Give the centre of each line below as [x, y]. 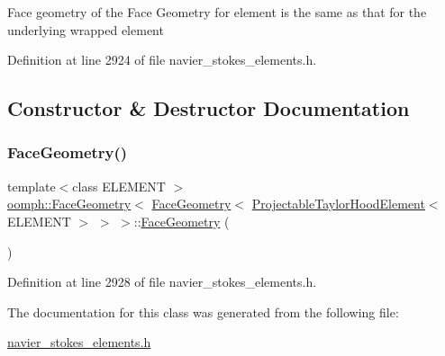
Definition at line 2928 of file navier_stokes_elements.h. [162, 282]
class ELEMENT [119, 186]
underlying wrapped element [86, 29]
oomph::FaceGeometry [69, 204]
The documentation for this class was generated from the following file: [203, 311]
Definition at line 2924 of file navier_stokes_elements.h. [162, 60]
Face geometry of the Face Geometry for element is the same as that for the [217, 12]
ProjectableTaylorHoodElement [338, 204]
